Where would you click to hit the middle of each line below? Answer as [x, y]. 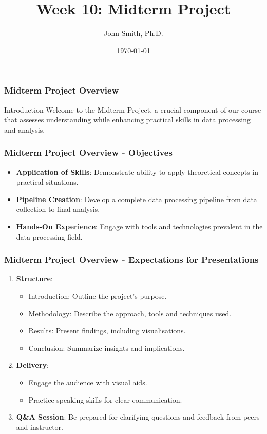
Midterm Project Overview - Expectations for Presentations [131, 259]
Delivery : [32, 365]
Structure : [34, 278]
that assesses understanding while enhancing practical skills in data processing [128, 120]
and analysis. [25, 129]
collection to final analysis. [58, 209]
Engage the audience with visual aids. [88, 382]
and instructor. [40, 427]
